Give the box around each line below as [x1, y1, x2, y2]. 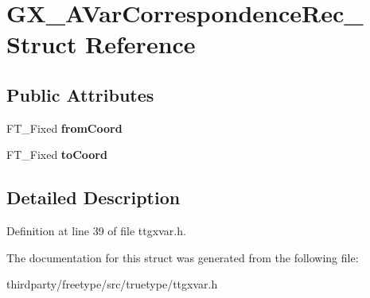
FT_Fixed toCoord [6, 146, 107, 163]
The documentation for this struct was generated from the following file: [6, 249, 359, 265]
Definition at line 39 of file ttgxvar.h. [6, 223, 186, 239]
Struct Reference [6, 28, 196, 60]
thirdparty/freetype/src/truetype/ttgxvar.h [6, 276, 218, 292]
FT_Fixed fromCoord [6, 119, 123, 136]
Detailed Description [6, 185, 181, 210]
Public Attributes [6, 82, 154, 106]
